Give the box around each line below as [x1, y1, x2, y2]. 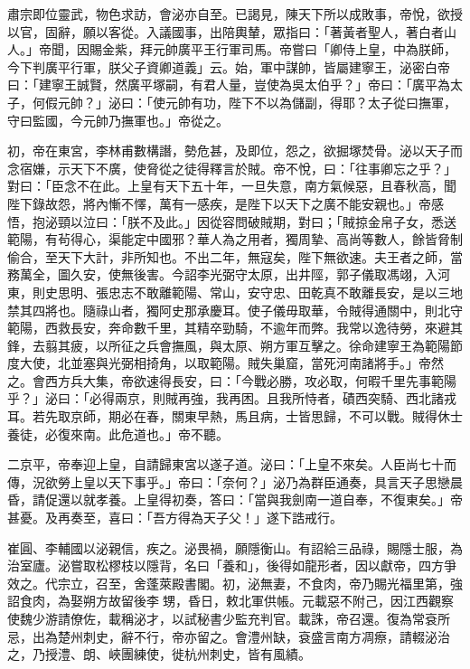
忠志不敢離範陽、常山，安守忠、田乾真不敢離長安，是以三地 [108, 282, 463, 301]
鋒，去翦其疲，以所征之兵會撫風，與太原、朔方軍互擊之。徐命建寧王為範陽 [7, 335, 450, 354]
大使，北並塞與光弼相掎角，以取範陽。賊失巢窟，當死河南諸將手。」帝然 [19, 353, 444, 372]
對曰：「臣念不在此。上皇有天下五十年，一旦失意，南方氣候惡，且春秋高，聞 [7, 176, 456, 195]
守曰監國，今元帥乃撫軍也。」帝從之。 [7, 110, 229, 129]
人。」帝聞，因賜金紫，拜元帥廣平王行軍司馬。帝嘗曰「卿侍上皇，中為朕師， [7, 40, 456, 59]
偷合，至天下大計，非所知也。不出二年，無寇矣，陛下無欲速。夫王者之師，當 [7, 247, 463, 266]
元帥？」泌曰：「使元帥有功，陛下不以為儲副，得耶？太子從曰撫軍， [57, 92, 456, 111]
